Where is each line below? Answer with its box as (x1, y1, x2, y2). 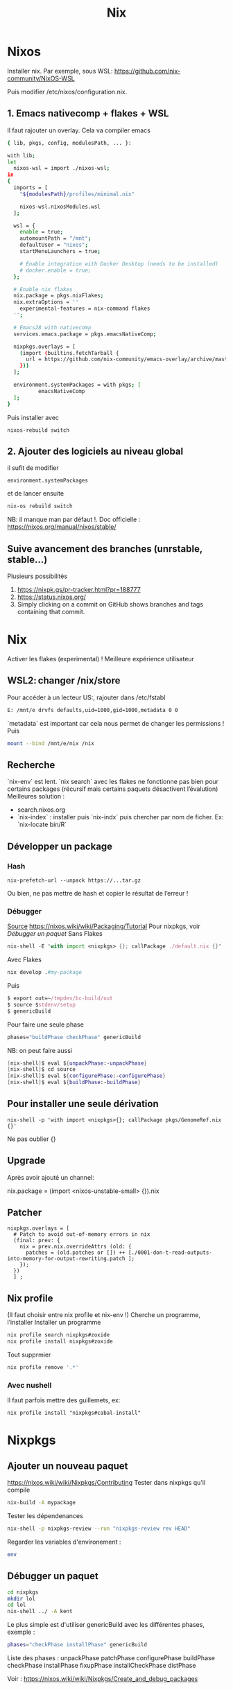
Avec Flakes (7, 955, 42, 964)
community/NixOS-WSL (7, 74, 75, 82)
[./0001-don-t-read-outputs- (128, 1249, 213, 1256)
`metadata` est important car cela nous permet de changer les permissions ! (7, 719, 225, 727)
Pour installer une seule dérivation (7, 1098, 159, 1110)
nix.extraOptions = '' (13, 299, 79, 306)
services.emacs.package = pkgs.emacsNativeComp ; (13, 331, 157, 338)
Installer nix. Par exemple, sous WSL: (7, 67, 113, 75)
